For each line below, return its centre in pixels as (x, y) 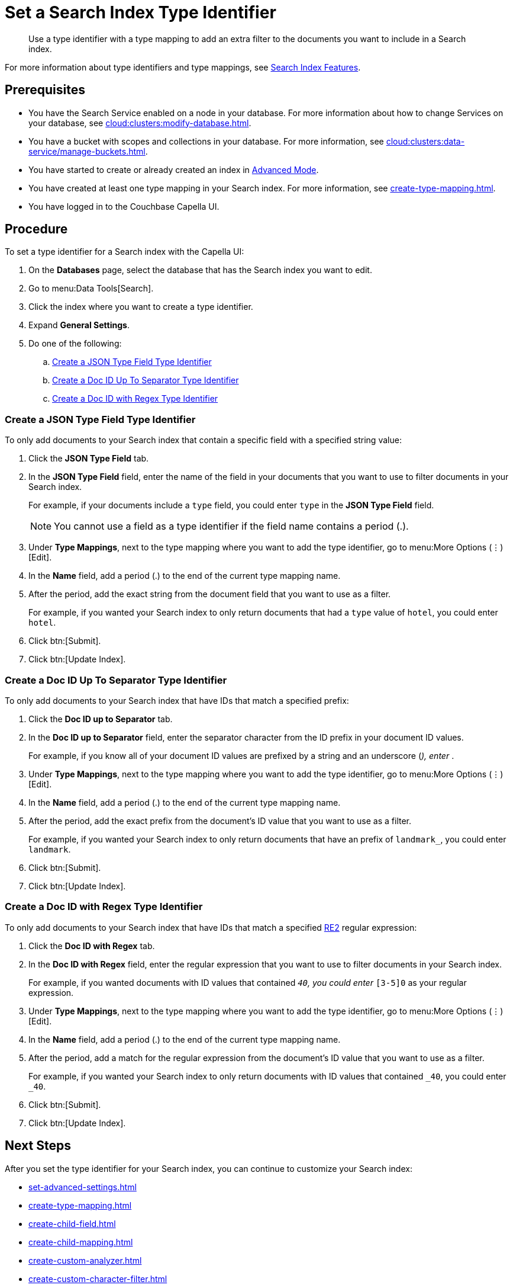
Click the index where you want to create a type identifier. (141, 307)
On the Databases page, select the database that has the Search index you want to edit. (200, 270)
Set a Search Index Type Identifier (141, 12)
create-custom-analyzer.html (85, 1260)
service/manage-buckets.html (87, 151)
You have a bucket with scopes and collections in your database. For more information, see (206, 141)
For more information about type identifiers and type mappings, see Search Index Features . (183, 67)
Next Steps (38, 1146)
